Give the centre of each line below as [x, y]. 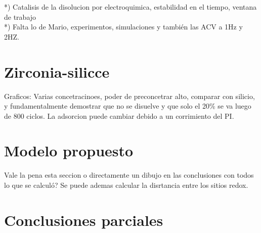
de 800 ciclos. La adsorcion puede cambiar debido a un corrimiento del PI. [119, 115]
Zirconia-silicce [57, 71]
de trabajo [20, 16]
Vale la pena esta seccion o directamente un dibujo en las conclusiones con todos [129, 175]
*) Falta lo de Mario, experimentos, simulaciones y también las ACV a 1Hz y [123, 27]
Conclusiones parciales [84, 220]
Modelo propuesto [69, 151]
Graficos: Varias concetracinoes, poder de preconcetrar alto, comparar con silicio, [129, 96]
